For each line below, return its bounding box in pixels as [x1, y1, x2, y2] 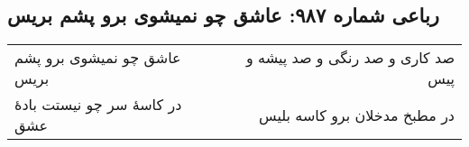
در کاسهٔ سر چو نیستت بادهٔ [14, 94, 182, 115]
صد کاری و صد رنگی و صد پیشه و [246, 47, 455, 69]
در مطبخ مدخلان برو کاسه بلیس [259, 104, 455, 125]
